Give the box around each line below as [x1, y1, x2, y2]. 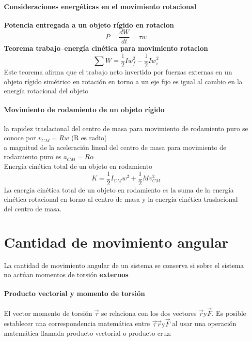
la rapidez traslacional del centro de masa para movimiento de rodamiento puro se [4, 123, 248, 133]
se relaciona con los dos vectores [101, 308, 197, 318]
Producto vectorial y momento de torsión [4, 288, 145, 298]
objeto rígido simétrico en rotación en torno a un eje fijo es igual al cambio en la [4, 76, 243, 86]
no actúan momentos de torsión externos [4, 269, 128, 280]
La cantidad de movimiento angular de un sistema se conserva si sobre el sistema [4, 260, 244, 270]
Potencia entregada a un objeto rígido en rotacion [4, 19, 174, 30]
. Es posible [212, 308, 246, 318]
